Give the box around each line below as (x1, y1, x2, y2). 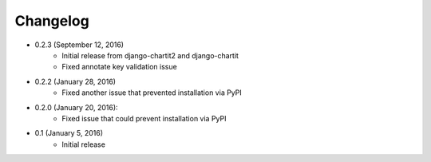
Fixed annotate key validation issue (61, 62, 177, 72)
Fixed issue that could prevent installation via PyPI (61, 113, 227, 123)
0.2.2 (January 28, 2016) (34, 77, 116, 86)
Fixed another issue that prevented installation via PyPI (61, 88, 243, 97)
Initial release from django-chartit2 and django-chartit (61, 50, 239, 60)
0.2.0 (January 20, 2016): (34, 102, 119, 112)
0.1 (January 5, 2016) (34, 128, 104, 138)
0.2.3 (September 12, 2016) (34, 40, 124, 49)
